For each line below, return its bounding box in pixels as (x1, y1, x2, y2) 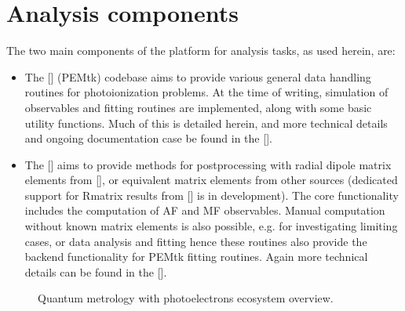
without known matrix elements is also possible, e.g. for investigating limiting (24, 218, 398, 234)
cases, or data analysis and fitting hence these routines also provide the (24, 233, 367, 249)
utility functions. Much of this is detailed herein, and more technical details (24, 114, 388, 131)
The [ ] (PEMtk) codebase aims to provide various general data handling (24, 68, 371, 85)
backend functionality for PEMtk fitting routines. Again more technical (24, 248, 368, 265)
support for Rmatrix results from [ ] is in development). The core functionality (24, 186, 399, 203)
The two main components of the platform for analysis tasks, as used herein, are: (6, 42, 396, 59)
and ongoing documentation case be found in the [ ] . (24, 130, 272, 146)
